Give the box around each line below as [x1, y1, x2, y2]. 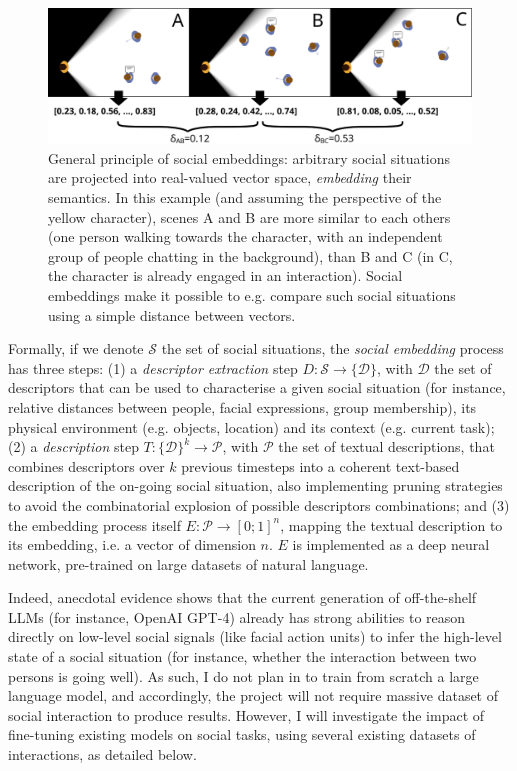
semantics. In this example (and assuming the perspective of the [48, 187, 442, 207]
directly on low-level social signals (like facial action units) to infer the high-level [8, 626, 502, 647]
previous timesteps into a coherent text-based [181, 455, 460, 476]
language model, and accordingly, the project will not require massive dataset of [8, 685, 499, 706]
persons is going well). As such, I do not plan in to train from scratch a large [8, 665, 479, 686]
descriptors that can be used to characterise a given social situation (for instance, [8, 377, 506, 398]
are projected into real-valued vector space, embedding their [48, 167, 412, 188]
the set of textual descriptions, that [278, 436, 495, 457]
